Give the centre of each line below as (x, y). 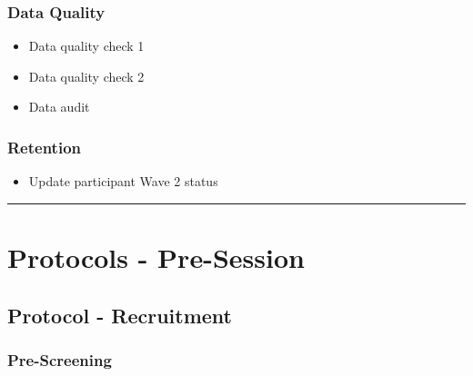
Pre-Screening (60, 359)
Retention (44, 147)
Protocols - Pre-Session (156, 257)
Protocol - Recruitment (120, 315)
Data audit (59, 107)
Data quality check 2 (86, 76)
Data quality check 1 (86, 46)
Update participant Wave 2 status (123, 181)
